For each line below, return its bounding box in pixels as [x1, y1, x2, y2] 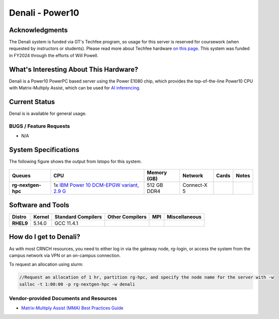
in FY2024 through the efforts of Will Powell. [9, 52, 99, 58]
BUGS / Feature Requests [9, 123, 70, 129]
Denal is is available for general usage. [9, 110, 87, 117]
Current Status [9, 98, 55, 106]
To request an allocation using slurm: [9, 261, 83, 267]
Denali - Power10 [9, 7, 80, 18]
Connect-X [182, 182, 208, 189]
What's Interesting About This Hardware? [9, 65, 139, 73]
